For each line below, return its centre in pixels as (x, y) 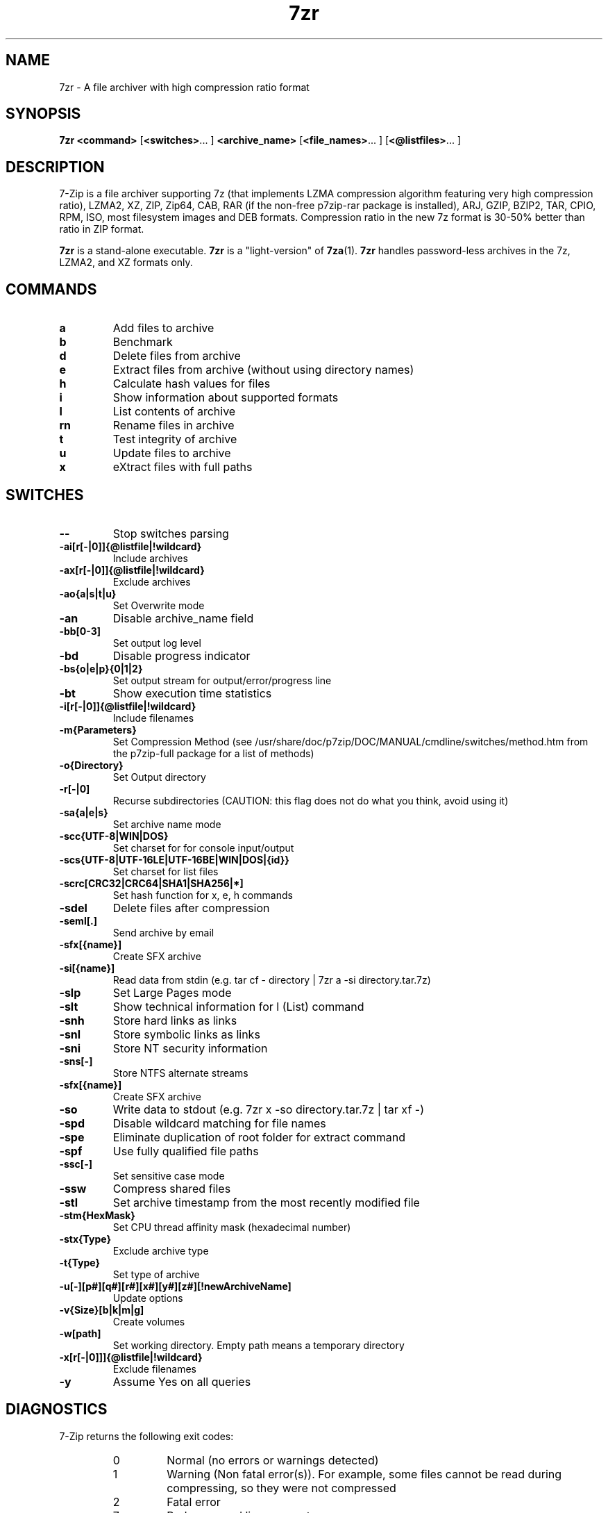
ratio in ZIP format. (102, 229)
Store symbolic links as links (186, 1034)
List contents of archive (174, 412)
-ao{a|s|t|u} (88, 593)
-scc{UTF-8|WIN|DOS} (114, 836)
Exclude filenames (154, 1369)
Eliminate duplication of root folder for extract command (259, 1137)
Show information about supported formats (226, 398)
